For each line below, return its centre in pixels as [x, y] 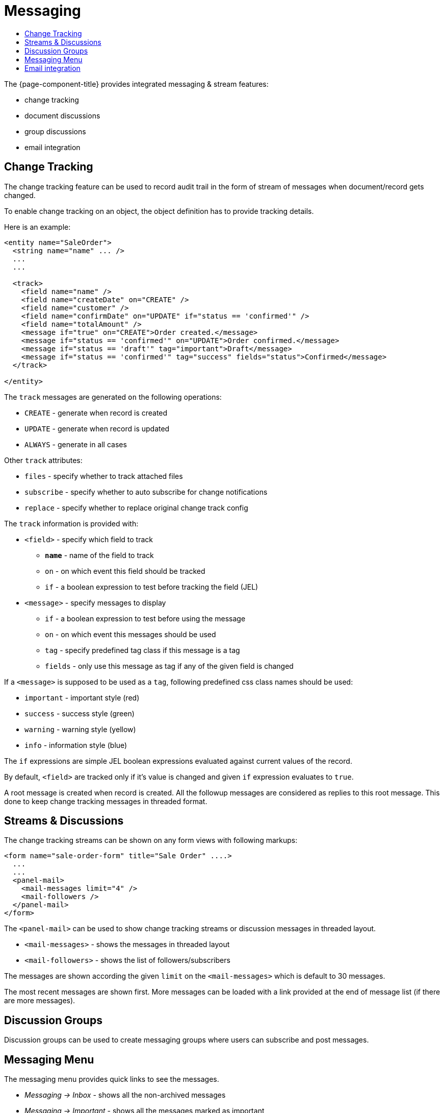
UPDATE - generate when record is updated [97, 428]
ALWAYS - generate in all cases [76, 444]
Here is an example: [37, 227]
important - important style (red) [82, 697]
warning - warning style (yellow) [80, 729]
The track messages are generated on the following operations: [113, 397]
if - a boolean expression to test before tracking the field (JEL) [152, 587]
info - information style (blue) [76, 745]
